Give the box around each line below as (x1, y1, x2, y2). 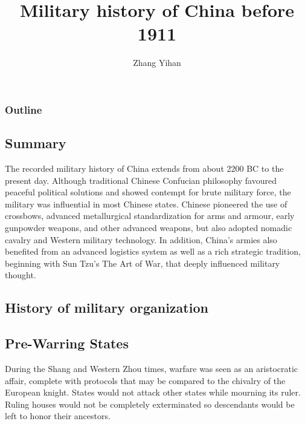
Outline (5, 102, 42, 117)
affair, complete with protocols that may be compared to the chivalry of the (5, 374, 286, 386)
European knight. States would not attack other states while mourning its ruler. (5, 386, 301, 399)
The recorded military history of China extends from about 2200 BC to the (5, 162, 284, 175)
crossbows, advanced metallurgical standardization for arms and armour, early (5, 209, 295, 222)
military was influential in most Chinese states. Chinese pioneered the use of (5, 197, 287, 210)
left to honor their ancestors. (5, 409, 111, 422)
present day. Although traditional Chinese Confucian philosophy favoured (5, 174, 277, 186)
